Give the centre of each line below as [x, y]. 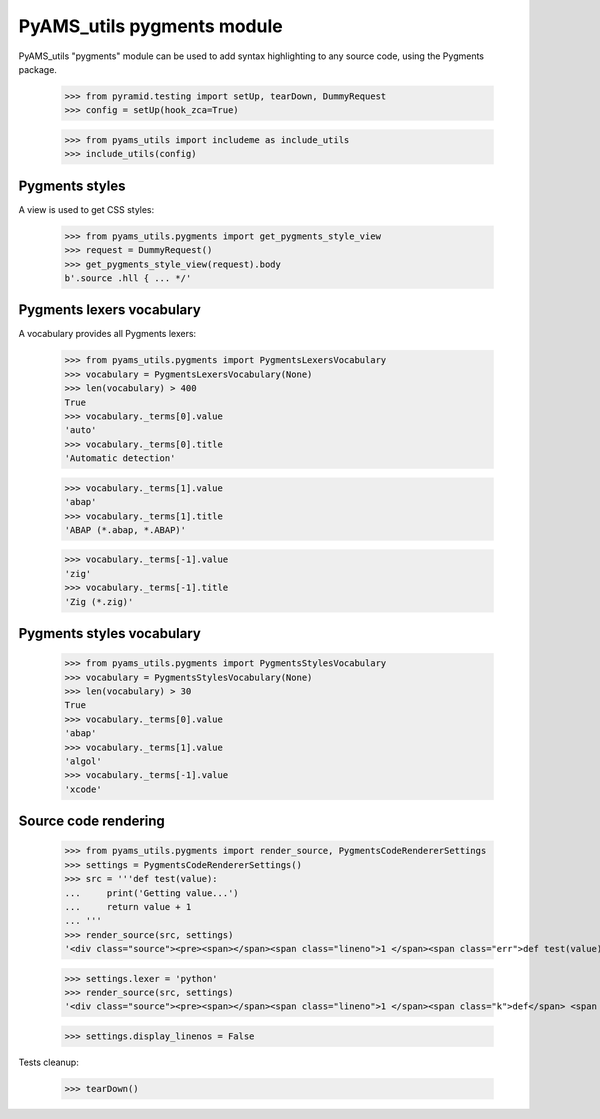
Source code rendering [91, 821]
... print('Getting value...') [151, 893]
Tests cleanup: [48, 1062]
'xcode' [83, 789]
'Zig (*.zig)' [99, 601]
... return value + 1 [128, 906]
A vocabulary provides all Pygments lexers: [107, 334]
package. [37, 69]
